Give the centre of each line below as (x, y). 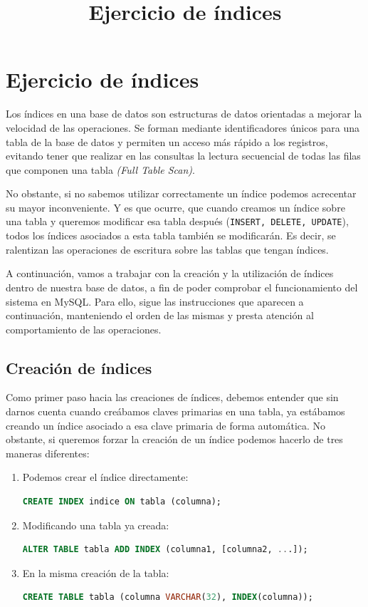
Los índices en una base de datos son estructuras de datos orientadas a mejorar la (184, 114)
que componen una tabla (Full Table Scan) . (100, 169)
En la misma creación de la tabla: (96, 572)
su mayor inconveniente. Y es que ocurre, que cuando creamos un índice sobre (175, 207)
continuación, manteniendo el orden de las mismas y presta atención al (160, 315)
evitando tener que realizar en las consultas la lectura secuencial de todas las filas (183, 156)
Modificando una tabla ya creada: (96, 525)
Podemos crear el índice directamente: (105, 477)
